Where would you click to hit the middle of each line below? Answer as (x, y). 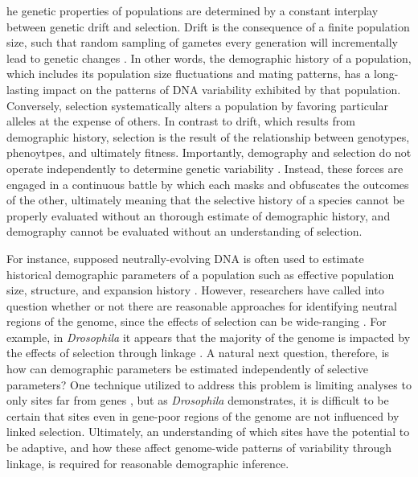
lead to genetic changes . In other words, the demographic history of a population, (209, 58)
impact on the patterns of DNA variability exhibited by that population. (222, 89)
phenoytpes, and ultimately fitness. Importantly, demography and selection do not (209, 152)
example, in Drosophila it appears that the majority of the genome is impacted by (209, 337)
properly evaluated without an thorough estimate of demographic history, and (199, 215)
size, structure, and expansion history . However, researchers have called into (195, 290)
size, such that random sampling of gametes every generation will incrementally (202, 42)
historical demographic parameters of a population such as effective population (201, 274)
